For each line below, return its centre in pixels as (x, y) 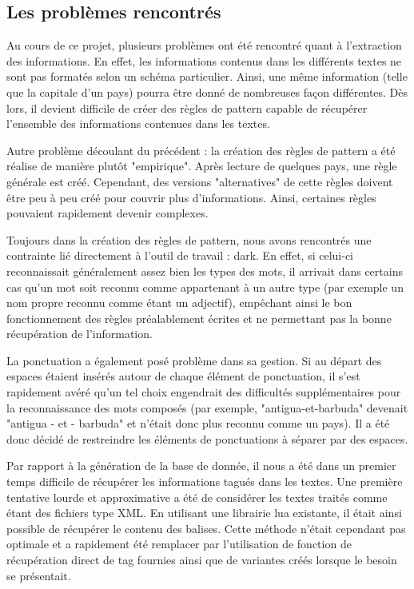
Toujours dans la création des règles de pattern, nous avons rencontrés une (189, 239)
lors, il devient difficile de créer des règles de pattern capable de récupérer (187, 107)
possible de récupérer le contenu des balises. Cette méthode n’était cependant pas (206, 528)
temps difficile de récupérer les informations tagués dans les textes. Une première (205, 482)
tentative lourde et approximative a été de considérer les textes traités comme (197, 497)
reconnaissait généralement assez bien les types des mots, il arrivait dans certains (205, 271)
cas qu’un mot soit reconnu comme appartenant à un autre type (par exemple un (205, 287)
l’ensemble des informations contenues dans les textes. (138, 123)
